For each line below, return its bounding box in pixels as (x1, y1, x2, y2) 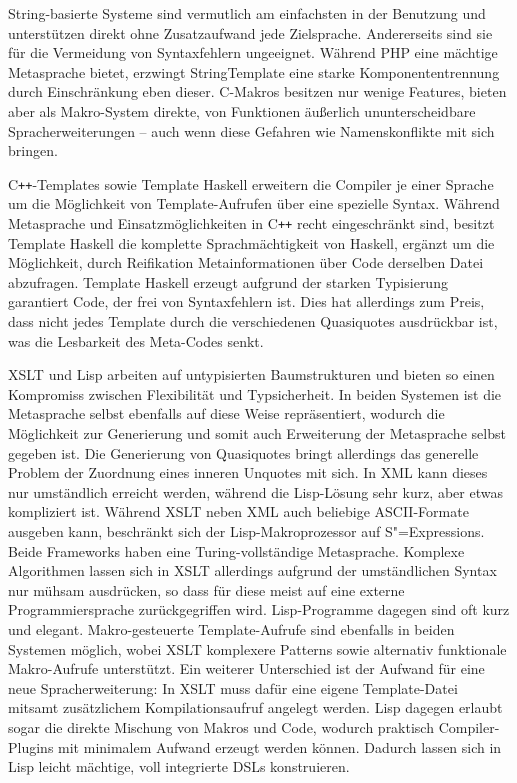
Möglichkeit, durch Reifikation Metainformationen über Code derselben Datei (8, 252, 484, 273)
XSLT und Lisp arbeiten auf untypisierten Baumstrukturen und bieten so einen (8, 364, 495, 385)
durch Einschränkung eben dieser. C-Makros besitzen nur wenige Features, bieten (8, 81, 507, 102)
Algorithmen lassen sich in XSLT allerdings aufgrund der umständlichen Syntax (8, 560, 497, 581)
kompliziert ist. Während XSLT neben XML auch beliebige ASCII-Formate (8, 501, 469, 522)
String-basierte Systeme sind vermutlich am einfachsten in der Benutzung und (8, 3, 486, 23)
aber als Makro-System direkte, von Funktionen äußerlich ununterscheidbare (8, 100, 476, 121)
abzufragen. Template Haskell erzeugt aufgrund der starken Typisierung (8, 271, 448, 292)
